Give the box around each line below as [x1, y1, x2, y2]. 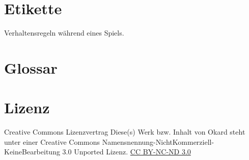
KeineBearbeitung [4, 146, 60, 157]
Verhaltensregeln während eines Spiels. [4, 27, 124, 38]
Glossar [4, 57, 58, 78]
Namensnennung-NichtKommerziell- [102, 136, 214, 147]
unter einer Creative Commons [4, 136, 100, 147]
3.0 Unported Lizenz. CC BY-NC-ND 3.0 [62, 146, 191, 157]
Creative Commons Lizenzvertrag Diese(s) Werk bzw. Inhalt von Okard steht [4, 126, 245, 137]
